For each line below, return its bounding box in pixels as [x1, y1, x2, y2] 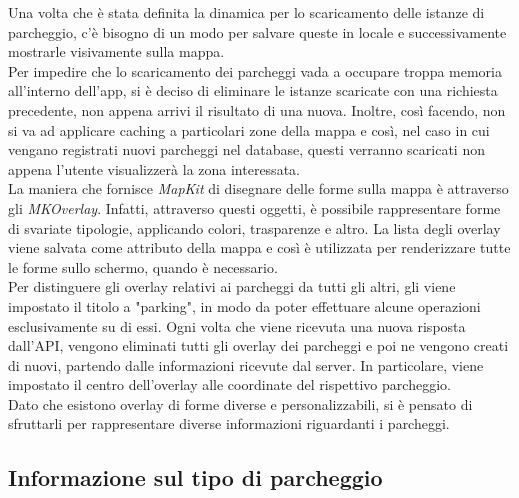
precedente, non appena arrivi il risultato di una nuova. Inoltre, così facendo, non [8, 99, 506, 120]
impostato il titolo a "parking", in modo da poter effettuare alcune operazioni [8, 295, 481, 316]
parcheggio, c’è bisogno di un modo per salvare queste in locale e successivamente [8, 21, 507, 42]
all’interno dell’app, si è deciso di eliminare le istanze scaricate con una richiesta [8, 80, 498, 101]
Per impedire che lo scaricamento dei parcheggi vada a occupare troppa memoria [8, 60, 503, 81]
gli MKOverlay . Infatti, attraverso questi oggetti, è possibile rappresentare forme [8, 197, 501, 218]
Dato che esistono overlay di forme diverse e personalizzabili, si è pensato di [8, 393, 473, 414]
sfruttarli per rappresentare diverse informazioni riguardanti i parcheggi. [8, 413, 450, 434]
